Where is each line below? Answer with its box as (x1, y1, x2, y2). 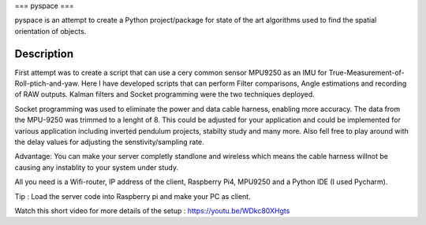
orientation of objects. (14, 26, 87, 35)
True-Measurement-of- (328, 68, 405, 77)
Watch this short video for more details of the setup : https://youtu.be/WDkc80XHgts (14, 205, 290, 216)
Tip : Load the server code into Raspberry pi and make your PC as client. (14, 191, 252, 201)
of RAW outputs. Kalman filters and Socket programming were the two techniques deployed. (14, 90, 315, 99)
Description (14, 47, 74, 61)
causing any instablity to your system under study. (14, 162, 179, 172)
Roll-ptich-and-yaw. (14, 79, 80, 88)
